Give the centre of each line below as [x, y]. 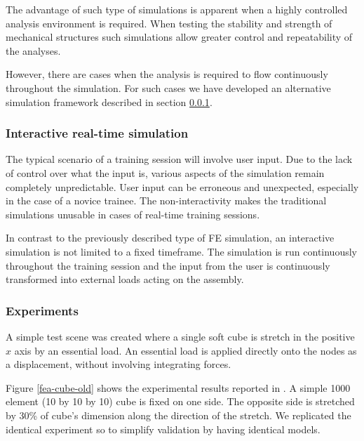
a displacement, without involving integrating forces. [119, 364]
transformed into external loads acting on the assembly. [125, 279]
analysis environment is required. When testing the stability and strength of [169, 23]
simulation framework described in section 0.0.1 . [109, 101]
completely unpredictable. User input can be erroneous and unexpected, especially [182, 186]
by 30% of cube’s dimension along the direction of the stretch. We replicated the [178, 415]
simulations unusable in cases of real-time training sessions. [133, 214]
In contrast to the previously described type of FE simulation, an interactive [170, 238]
